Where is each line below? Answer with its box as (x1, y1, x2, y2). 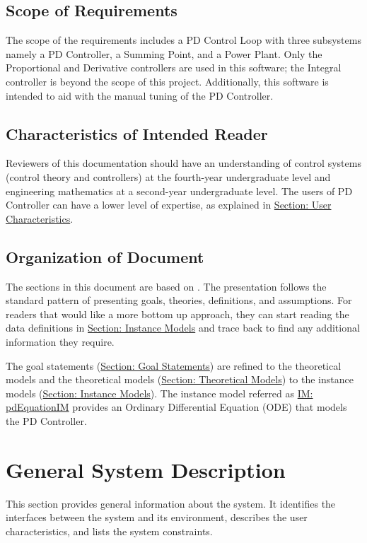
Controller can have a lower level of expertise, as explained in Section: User (6, 197, 332, 212)
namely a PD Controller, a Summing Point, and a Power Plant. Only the (6, 46, 322, 61)
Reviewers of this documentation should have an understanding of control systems (6, 156, 361, 170)
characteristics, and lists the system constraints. (6, 523, 213, 538)
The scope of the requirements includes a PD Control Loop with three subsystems (6, 33, 361, 47)
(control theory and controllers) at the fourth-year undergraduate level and (6, 169, 331, 184)
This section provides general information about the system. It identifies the (6, 496, 336, 510)
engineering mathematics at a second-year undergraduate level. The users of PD (6, 183, 353, 198)
